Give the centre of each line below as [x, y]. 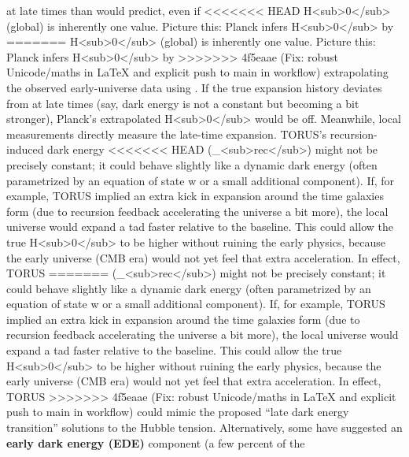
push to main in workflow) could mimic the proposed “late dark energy [178, 412]
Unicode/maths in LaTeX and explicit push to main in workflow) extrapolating [197, 72]
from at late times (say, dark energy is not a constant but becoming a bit [183, 103]
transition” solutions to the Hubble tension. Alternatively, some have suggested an [204, 427]
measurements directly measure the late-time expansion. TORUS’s [167, 134]
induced [25, 149]
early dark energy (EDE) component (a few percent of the [156, 442]
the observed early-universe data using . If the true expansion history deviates [194, 87]
